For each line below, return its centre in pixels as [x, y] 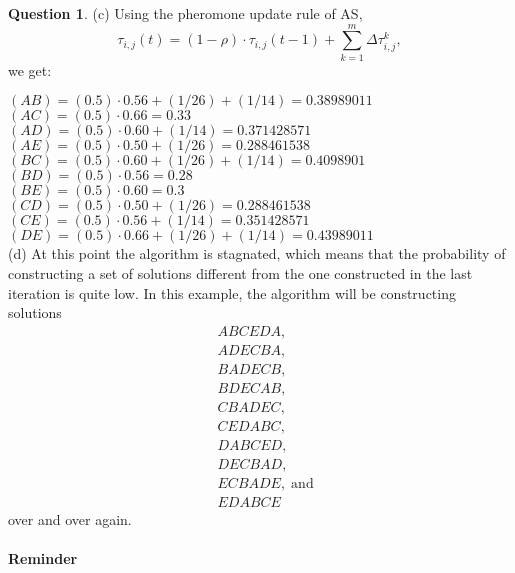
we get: [30, 69]
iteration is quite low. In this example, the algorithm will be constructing [232, 292]
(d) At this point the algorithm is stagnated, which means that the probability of [257, 253]
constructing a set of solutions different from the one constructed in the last [240, 272]
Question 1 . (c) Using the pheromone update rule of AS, [185, 13]
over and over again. [70, 519]
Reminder [43, 558]
